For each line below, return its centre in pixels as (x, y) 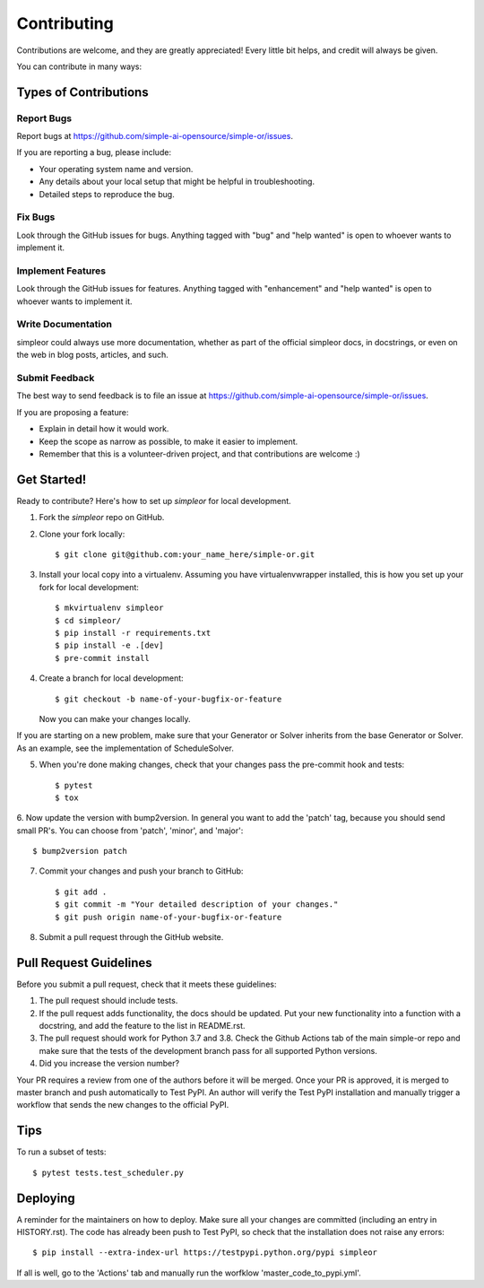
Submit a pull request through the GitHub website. (131, 937)
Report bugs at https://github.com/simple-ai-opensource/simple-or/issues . (155, 136)
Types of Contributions (82, 92)
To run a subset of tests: (61, 1152)
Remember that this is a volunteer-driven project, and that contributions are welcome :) (199, 454)
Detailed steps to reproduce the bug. (107, 194)
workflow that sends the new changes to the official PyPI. (123, 1105)
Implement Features (61, 271)
